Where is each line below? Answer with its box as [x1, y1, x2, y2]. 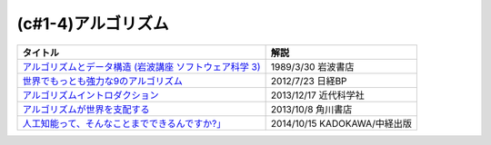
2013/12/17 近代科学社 [270, 89, 365, 101]
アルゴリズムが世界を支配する [22, 102, 150, 115]
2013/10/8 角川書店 [270, 102, 353, 115]
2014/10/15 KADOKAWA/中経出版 [270, 117, 413, 130]
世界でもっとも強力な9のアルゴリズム [22, 74, 184, 87]
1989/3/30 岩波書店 [270, 60, 355, 72]
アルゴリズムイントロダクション [22, 89, 159, 101]
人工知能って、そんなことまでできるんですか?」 [22, 117, 226, 130]
